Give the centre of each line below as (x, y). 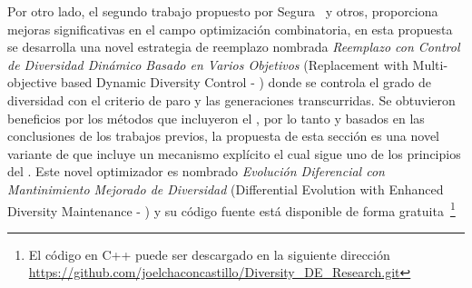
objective (32, 82)
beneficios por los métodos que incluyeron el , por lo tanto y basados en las (216, 118)
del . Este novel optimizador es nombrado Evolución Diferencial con (196, 171)
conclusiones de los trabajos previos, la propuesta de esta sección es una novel (223, 136)
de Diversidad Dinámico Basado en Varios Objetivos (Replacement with (208, 64)
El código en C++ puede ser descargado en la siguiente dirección (209, 254)
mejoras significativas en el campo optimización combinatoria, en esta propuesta (230, 29)
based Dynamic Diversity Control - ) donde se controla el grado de (246, 82)
